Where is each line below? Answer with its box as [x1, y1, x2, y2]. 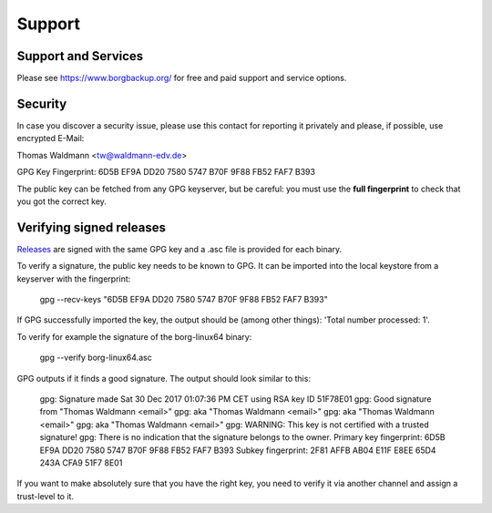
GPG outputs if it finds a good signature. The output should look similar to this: [16, 373, 312, 384]
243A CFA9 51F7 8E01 [39, 457, 123, 468]
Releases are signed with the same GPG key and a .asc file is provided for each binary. [16, 243, 343, 254]
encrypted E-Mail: [16, 133, 85, 144]
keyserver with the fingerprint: [16, 273, 131, 284]
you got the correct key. [16, 196, 107, 207]
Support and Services [16, 48, 144, 64]
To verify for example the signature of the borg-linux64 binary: [16, 331, 252, 342]
